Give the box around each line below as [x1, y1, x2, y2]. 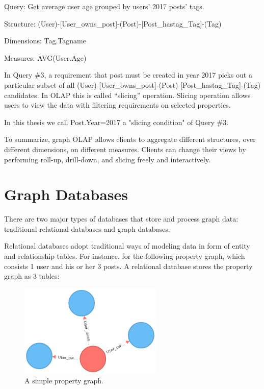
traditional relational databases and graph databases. [4, 223, 170, 234]
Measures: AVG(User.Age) [4, 52, 87, 63]
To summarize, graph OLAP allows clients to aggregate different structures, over [4, 134, 256, 144]
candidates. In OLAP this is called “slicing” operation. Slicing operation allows [4, 89, 251, 100]
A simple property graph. [24, 375, 103, 386]
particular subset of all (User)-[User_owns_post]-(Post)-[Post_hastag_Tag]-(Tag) [4, 79, 261, 90]
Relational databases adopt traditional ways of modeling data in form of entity [4, 240, 250, 251]
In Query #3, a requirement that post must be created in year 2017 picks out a [4, 69, 252, 80]
